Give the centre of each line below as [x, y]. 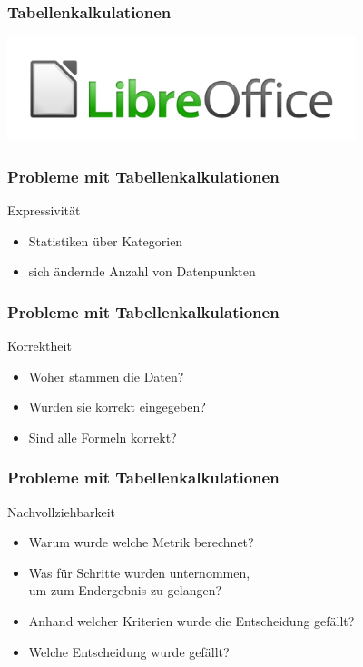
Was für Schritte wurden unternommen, [139, 572]
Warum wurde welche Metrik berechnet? [141, 542]
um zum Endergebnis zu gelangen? [125, 590]
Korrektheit [39, 346]
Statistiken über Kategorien [106, 240]
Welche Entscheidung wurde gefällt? [129, 651]
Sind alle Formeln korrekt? [103, 437]
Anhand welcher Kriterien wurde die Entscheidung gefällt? [191, 621]
